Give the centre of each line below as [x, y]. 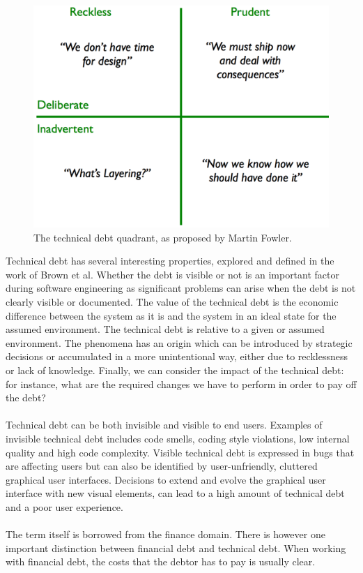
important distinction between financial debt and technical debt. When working [176, 548]
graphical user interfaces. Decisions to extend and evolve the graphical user [166, 479]
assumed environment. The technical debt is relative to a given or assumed [165, 329]
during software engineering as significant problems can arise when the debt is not [181, 288]
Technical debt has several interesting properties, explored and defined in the [170, 261]
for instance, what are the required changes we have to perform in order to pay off [181, 384]
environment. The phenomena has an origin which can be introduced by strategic [179, 342]
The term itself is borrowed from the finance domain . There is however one [165, 534]
